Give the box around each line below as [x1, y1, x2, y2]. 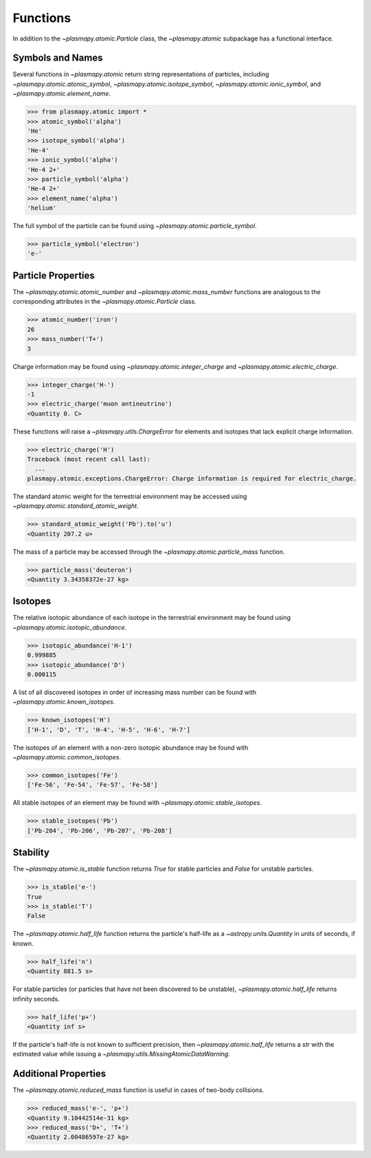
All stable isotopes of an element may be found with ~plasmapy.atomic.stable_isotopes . [12, 799, 262, 807]
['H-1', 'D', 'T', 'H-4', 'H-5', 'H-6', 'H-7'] [27, 726, 190, 733]
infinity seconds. [12, 994, 60, 1003]
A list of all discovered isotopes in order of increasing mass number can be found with [12, 688, 257, 696]
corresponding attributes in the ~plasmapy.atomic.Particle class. [12, 298, 196, 306]
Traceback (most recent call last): [27, 456, 151, 463]
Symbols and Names [12, 52, 103, 64]
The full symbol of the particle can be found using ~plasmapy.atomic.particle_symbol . [12, 222, 257, 230]
